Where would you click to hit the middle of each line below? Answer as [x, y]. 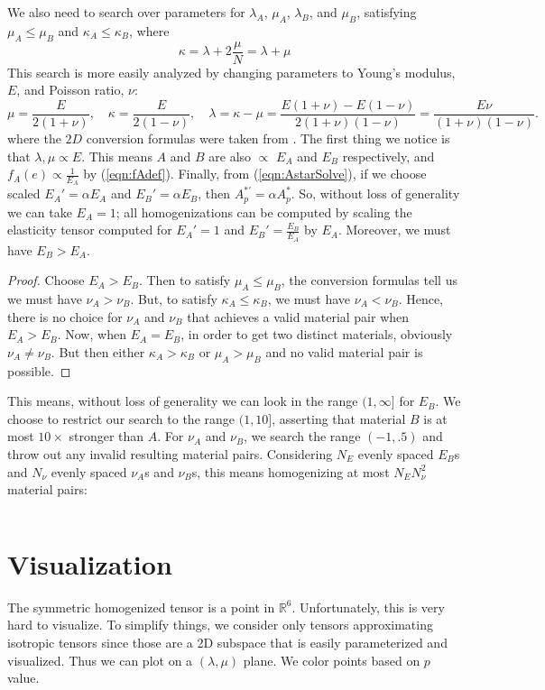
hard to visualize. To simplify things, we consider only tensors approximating [220, 625]
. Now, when [92, 334]
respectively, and [388, 156]
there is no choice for [65, 316]
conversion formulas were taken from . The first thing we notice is [268, 138]
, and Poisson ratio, [70, 90]
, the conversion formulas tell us [369, 280]
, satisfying [387, 12]
